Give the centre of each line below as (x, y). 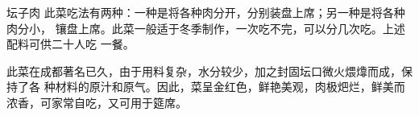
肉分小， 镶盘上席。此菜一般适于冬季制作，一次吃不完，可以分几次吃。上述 (206, 28)
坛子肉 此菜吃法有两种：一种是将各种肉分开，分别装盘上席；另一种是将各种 (206, 12)
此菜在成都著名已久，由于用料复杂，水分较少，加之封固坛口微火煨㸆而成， (204, 70)
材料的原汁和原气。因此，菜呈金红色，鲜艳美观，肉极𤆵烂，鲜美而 (230, 87)
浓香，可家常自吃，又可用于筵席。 (97, 102)
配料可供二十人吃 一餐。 (71, 44)
